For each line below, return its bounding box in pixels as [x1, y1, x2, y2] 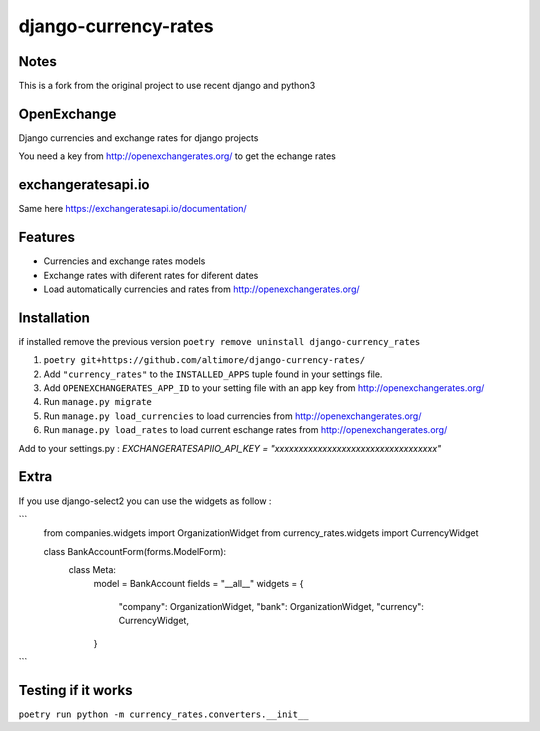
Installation [18, 309, 90, 326]
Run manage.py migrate [43, 396, 152, 408]
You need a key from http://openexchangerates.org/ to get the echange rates [18, 150, 337, 162]
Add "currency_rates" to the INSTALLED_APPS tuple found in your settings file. [43, 368, 383, 380]
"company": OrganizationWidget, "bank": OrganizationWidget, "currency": [118, 600, 425, 612]
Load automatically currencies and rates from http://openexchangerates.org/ [43, 283, 360, 295]
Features [18, 229, 75, 246]
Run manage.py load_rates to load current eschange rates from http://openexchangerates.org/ [43, 424, 448, 436]
